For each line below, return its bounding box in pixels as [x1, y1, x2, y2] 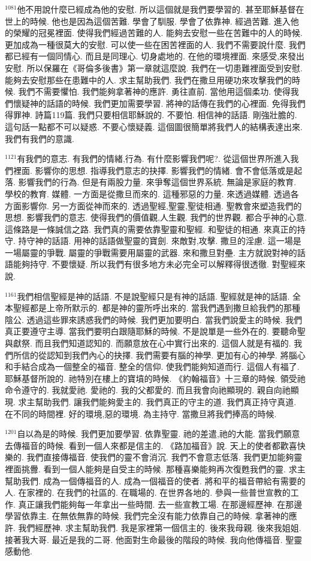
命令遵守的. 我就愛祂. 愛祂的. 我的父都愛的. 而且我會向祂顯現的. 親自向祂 [5, 384, 291, 396]
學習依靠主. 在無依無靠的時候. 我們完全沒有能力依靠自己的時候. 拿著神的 [5, 509, 289, 522]
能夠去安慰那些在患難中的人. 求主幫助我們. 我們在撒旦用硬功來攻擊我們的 [5, 73, 292, 86]
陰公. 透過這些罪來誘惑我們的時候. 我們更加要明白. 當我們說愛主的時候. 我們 [5, 313, 303, 325]
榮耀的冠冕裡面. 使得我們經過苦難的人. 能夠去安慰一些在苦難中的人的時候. [13, 26, 303, 39]
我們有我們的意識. [5, 132, 74, 144]
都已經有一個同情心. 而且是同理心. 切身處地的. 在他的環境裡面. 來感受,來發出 [5, 50, 305, 62]
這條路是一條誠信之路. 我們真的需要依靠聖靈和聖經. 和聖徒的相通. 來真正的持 [5, 222, 306, 235]
